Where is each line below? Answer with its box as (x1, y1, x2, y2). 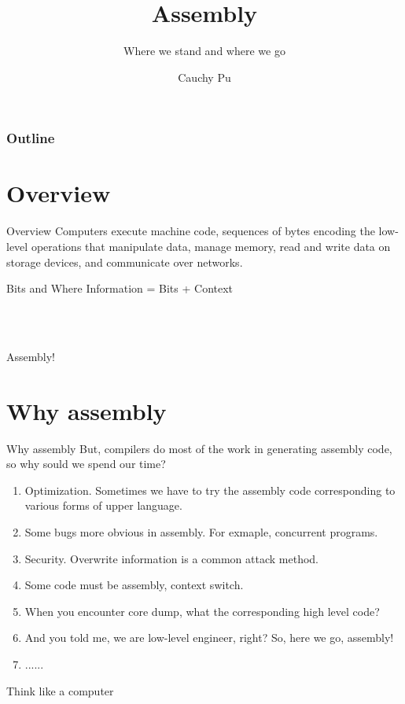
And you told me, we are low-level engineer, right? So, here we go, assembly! (24, 629, 394, 646)
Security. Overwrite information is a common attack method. (24, 550, 318, 566)
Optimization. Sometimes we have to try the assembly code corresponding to (24, 481, 396, 498)
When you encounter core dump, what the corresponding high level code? (24, 603, 380, 619)
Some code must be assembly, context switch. (24, 577, 244, 593)
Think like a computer (6, 682, 114, 698)
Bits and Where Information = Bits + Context (6, 280, 234, 297)
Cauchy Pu (178, 68, 231, 85)
